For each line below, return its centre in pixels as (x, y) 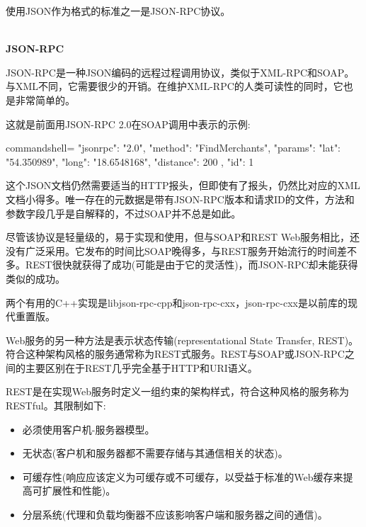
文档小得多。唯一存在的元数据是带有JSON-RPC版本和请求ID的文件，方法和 (180, 199)
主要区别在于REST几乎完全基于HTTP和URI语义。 (141, 367)
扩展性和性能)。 (79, 491)
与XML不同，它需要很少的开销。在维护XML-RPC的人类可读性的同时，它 (175, 86)
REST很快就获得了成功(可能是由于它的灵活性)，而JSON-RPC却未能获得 (191, 265)
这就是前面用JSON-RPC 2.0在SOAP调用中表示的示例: (128, 124)
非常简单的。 (45, 100)
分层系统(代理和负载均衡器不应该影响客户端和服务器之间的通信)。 (175, 515)
